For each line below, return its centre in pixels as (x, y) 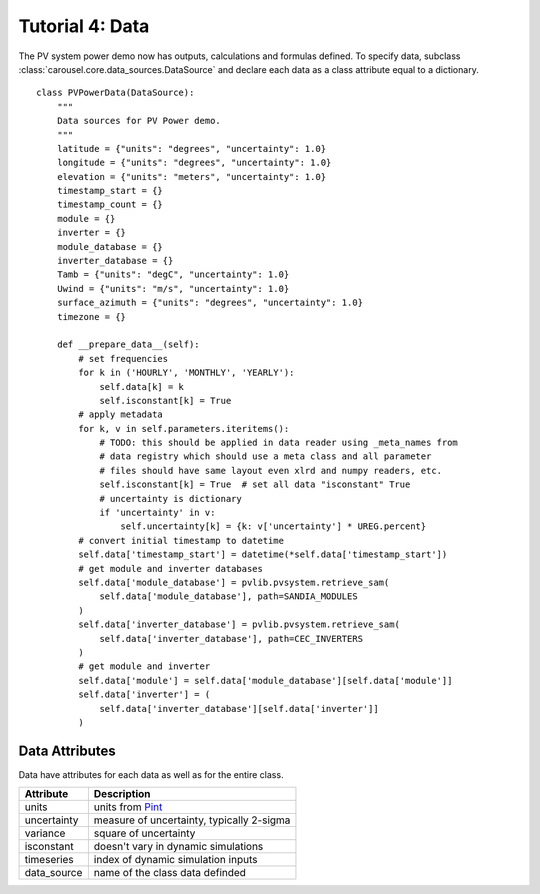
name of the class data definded (170, 873)
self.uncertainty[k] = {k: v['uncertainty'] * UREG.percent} (273, 526)
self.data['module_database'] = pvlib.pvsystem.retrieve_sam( (234, 582)
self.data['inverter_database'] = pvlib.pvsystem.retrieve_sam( (239, 624)
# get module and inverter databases (171, 568)
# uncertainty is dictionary (170, 498)
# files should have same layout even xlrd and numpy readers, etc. (271, 470)
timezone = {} (91, 316)
